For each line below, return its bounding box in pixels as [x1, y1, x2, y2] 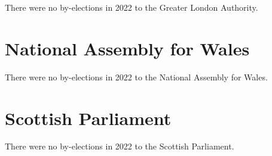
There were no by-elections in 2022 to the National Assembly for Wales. [5, 70, 268, 83]
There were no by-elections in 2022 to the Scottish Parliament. [5, 140, 234, 152]
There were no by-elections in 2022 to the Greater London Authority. [5, 1, 258, 13]
